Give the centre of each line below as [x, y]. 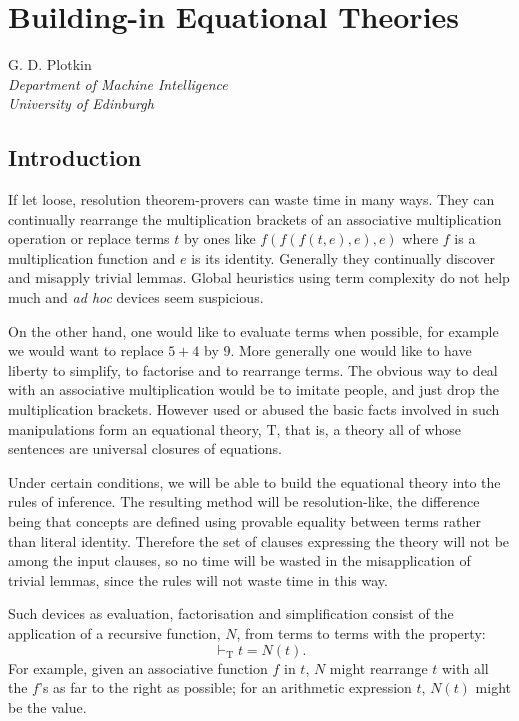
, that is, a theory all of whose [369, 428]
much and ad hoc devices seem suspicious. [136, 297]
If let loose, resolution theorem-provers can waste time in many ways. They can [251, 199]
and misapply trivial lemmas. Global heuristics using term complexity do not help [259, 277]
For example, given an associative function [138, 667]
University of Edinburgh [81, 103]
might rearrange [378, 667]
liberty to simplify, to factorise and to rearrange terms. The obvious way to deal [253, 369]
